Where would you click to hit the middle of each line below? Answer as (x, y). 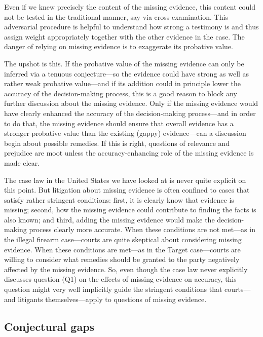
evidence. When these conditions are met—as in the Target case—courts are (122, 249)
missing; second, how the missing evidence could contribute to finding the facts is (130, 210)
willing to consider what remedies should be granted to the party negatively (122, 259)
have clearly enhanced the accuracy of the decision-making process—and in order (130, 113)
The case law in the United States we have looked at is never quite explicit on (125, 180)
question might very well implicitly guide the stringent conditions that (113, 289)
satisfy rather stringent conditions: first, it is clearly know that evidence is (119, 199)
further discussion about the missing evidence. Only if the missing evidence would (131, 103)
